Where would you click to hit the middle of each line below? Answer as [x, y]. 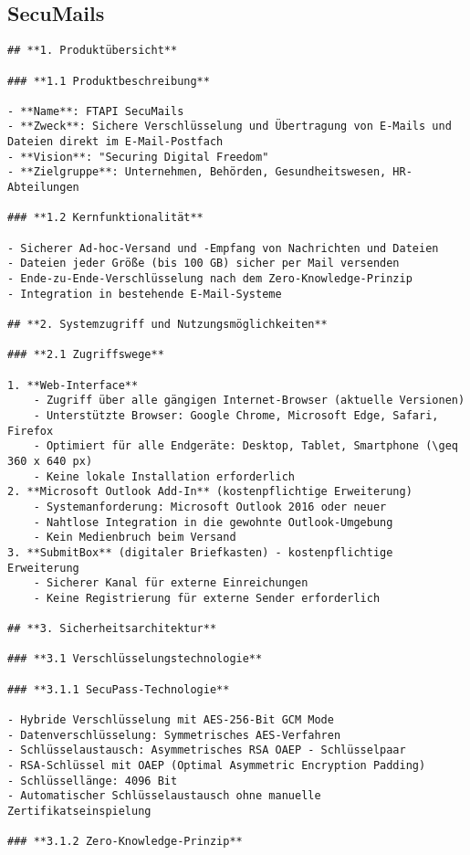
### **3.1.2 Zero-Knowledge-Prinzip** [125, 842]
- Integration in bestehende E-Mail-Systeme [145, 294]
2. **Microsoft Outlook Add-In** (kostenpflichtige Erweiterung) [210, 492]
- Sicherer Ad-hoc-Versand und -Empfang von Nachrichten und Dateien [223, 248]
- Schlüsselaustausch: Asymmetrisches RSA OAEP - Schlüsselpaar [207, 750]
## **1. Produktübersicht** [93, 51]
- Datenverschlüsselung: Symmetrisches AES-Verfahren [174, 735]
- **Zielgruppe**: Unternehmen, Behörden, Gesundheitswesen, [197, 172]
